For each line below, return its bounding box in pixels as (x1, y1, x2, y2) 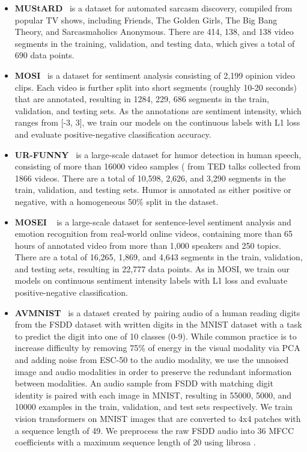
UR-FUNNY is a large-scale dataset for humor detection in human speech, (14, 148, 302, 160)
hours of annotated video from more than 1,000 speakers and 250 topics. (14, 239, 281, 251)
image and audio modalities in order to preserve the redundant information (14, 365, 292, 377)
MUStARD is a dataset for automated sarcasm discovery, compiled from (14, 2, 293, 14)
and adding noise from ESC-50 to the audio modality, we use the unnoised (14, 353, 289, 366)
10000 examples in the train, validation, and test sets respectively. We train (14, 400, 293, 413)
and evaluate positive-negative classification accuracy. (14, 127, 211, 140)
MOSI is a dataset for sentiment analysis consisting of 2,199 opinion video (14, 69, 295, 81)
